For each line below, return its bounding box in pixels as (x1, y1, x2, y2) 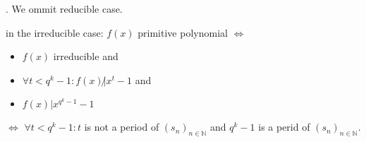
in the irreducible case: (6, 25, 104, 40)
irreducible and (53, 49, 118, 64)
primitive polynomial (138, 25, 228, 40)
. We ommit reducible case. (6, 1, 123, 16)
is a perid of (258, 119, 310, 134)
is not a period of (84, 119, 159, 134)
